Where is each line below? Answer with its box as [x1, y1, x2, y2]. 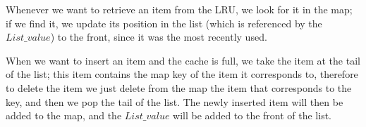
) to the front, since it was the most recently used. [50, 29, 267, 44]
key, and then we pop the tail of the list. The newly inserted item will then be [6, 94, 343, 109]
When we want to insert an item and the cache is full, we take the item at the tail [6, 53, 360, 67]
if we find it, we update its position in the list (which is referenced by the [6, 15, 322, 30]
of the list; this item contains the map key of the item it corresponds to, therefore [6, 67, 358, 81]
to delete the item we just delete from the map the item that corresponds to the [6, 80, 352, 95]
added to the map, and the [6, 108, 122, 123]
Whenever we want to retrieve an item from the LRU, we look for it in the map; [6, 2, 353, 16]
